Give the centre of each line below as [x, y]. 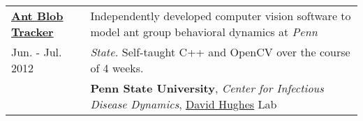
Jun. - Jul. [37, 52]
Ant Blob [37, 16]
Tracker [32, 32]
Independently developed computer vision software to [221, 16]
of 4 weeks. [117, 68]
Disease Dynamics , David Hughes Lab [184, 104]
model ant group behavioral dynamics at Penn [204, 32]
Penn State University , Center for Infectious [207, 88]
